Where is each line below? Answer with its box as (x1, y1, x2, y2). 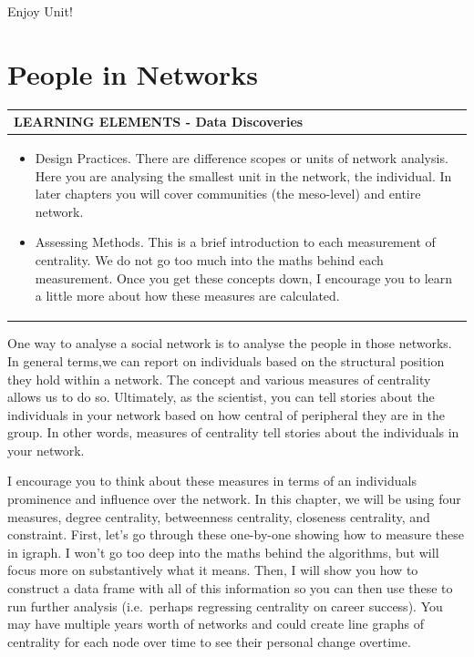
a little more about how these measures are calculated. (35, 286, 340, 305)
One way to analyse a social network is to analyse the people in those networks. (7, 334, 452, 353)
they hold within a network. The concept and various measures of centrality (7, 369, 431, 388)
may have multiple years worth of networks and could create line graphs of (7, 614, 424, 633)
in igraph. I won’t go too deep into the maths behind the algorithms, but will (7, 542, 439, 561)
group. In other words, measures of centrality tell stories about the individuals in (7, 423, 459, 442)
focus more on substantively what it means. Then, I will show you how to (7, 560, 418, 580)
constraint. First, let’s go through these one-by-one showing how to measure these (7, 525, 464, 544)
